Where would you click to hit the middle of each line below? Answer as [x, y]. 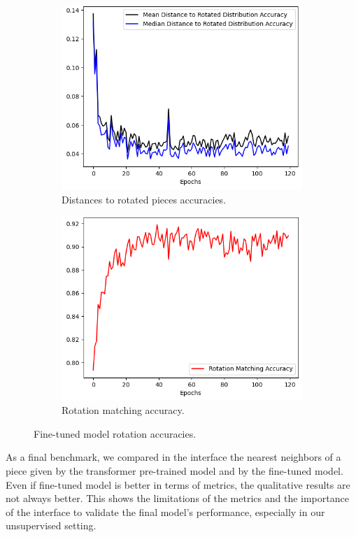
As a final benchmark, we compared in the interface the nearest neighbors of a [173, 457]
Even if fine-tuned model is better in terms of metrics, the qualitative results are [178, 484]
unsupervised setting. [51, 525]
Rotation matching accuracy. [123, 410]
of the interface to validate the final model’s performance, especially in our [165, 511]
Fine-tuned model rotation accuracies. [115, 433]
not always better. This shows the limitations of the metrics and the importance [177, 498]
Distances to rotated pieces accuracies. [144, 199]
